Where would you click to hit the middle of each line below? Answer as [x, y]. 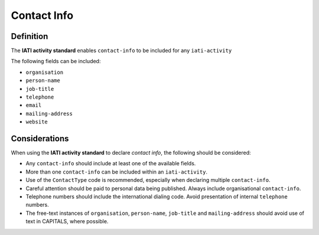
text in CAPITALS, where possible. [67, 221]
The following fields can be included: [56, 61]
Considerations [40, 138]
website [37, 122]
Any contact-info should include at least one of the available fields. [111, 164]
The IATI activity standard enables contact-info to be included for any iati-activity [121, 51]
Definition [30, 36]
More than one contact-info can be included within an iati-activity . [117, 172]
